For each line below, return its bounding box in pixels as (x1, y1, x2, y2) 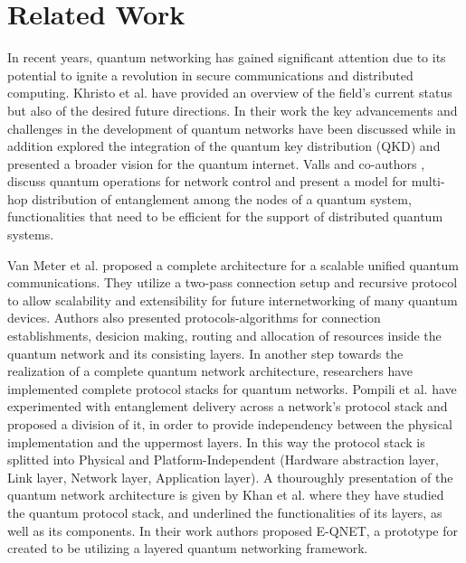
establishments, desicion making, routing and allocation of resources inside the (7, 326, 442, 345)
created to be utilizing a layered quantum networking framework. (7, 539, 368, 558)
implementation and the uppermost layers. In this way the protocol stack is (7, 432, 425, 451)
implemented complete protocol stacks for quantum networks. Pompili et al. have (7, 379, 457, 398)
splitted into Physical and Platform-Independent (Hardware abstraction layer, (7, 450, 439, 469)
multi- (411, 172, 445, 191)
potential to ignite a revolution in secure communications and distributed (7, 65, 414, 84)
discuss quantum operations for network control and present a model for (7, 172, 408, 191)
